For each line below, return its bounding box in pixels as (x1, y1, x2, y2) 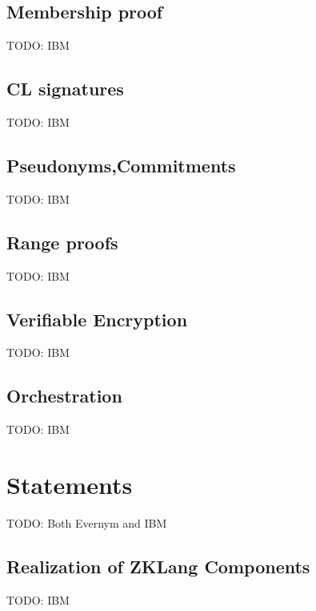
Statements (6, 467, 133, 500)
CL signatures (6, 76, 124, 101)
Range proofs (6, 229, 118, 254)
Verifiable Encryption (6, 306, 188, 331)
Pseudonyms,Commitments (6, 152, 236, 177)
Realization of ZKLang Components (6, 553, 310, 578)
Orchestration (6, 383, 122, 408)
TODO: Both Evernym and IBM (6, 514, 167, 531)
